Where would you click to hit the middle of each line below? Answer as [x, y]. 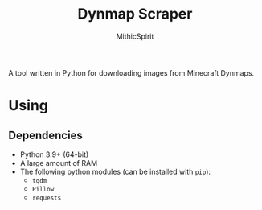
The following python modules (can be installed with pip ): [115, 171]
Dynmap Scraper [135, 14]
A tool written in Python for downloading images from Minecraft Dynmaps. [131, 72]
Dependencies [45, 135]
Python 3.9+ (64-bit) [54, 154]
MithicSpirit [135, 36]
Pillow [43, 189]
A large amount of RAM [59, 163]
